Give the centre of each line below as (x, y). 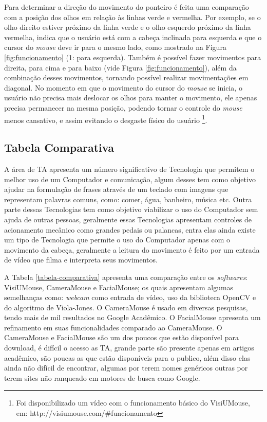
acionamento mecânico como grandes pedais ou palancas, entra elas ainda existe (130, 229)
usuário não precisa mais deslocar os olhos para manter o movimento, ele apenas (131, 98)
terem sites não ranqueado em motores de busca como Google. (102, 377)
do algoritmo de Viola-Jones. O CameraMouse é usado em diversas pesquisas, (126, 307)
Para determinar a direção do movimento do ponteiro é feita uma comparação (127, 7)
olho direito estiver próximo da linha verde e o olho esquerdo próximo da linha (128, 27)
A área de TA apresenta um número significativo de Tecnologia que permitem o (129, 169)
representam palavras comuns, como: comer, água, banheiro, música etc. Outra (128, 199)
